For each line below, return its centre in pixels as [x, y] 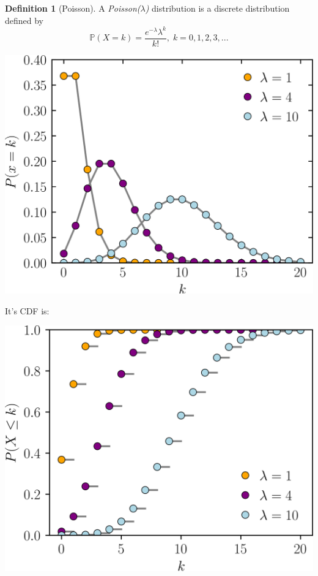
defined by [24, 20]
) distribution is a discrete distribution [217, 8]
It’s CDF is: [27, 310]
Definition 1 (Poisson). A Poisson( [73, 8]
